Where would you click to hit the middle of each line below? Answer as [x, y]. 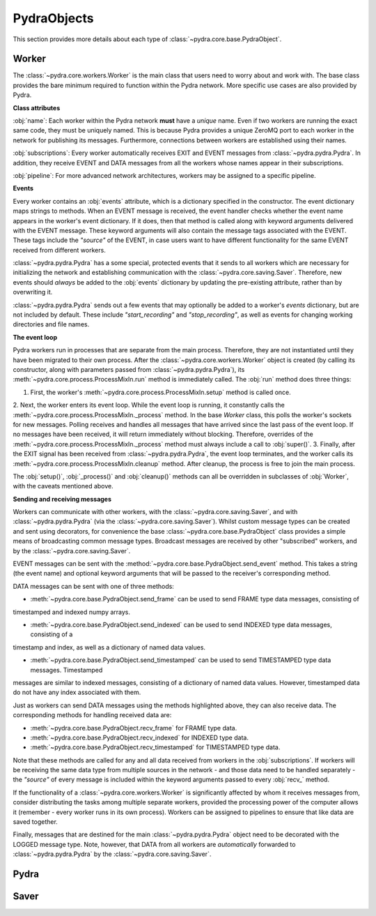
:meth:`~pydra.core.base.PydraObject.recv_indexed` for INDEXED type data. [139, 737]
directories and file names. [51, 324]
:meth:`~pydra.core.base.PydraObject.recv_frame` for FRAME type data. [134, 728]
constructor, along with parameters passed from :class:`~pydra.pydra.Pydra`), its [129, 369]
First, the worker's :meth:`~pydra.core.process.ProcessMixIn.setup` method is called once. [161, 392]
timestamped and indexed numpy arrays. [72, 612]
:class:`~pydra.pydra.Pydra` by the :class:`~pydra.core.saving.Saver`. [112, 854]
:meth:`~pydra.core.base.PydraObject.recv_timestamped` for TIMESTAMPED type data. [155, 747]
